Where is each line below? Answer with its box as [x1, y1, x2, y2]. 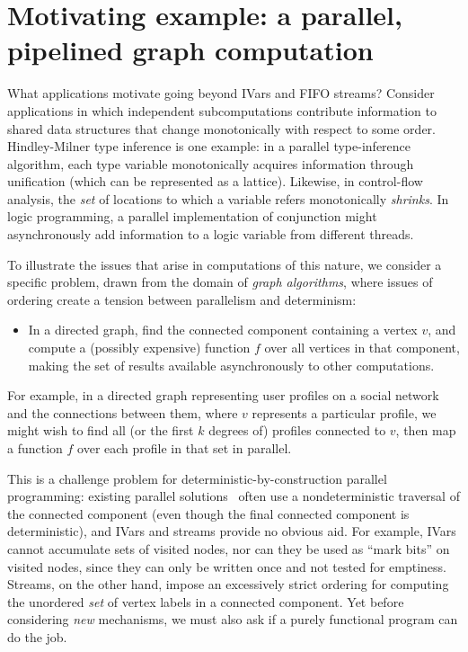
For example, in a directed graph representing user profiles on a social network [7, 386, 439, 405]
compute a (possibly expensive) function [28, 338, 251, 357]
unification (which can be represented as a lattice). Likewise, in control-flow [7, 172, 423, 191]
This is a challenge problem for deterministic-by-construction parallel [7, 469, 387, 487]
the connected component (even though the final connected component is [7, 504, 410, 522]
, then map [395, 421, 456, 440]
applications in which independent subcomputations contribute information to [7, 101, 437, 120]
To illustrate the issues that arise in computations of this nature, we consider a [7, 255, 442, 273]
